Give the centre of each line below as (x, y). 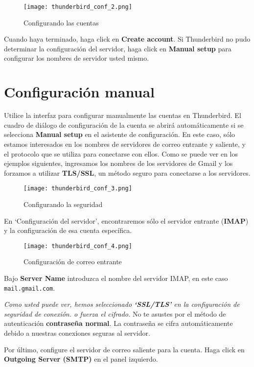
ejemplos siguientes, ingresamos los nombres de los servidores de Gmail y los (118, 163)
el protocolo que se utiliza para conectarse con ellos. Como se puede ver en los (121, 153)
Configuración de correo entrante (73, 262)
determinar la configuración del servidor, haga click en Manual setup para (118, 48)
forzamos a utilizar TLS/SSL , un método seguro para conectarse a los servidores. (127, 172)
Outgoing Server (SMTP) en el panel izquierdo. (81, 359)
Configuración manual (79, 92)
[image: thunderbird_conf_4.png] (78, 246)
